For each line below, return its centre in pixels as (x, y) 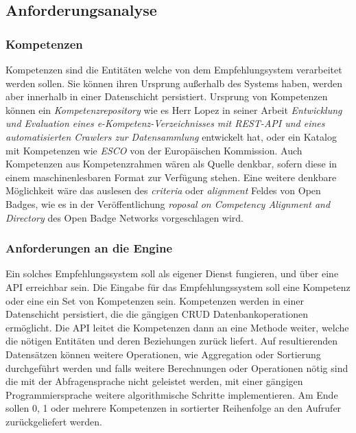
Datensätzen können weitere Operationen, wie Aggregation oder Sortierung (163, 354)
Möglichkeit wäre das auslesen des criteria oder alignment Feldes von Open (163, 190)
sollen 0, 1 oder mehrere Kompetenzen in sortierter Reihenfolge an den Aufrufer (174, 408)
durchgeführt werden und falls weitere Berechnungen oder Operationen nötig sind (177, 367)
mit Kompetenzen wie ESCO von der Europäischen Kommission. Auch (154, 150)
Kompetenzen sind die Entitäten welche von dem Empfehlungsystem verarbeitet (174, 69)
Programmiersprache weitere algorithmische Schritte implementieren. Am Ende (172, 394)
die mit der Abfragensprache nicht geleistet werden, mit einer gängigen (154, 381)
